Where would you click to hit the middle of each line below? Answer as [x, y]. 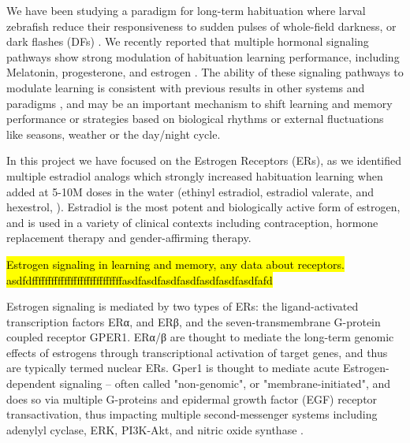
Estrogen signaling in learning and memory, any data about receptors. [175, 264]
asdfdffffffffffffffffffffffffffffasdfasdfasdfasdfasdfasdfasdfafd [140, 279]
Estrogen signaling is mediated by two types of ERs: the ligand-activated [183, 306]
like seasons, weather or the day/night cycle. [114, 134]
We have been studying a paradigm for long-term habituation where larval [186, 10]
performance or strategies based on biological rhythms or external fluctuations [195, 119]
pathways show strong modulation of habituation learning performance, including [203, 56]
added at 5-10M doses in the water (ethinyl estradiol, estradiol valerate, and [190, 191]
